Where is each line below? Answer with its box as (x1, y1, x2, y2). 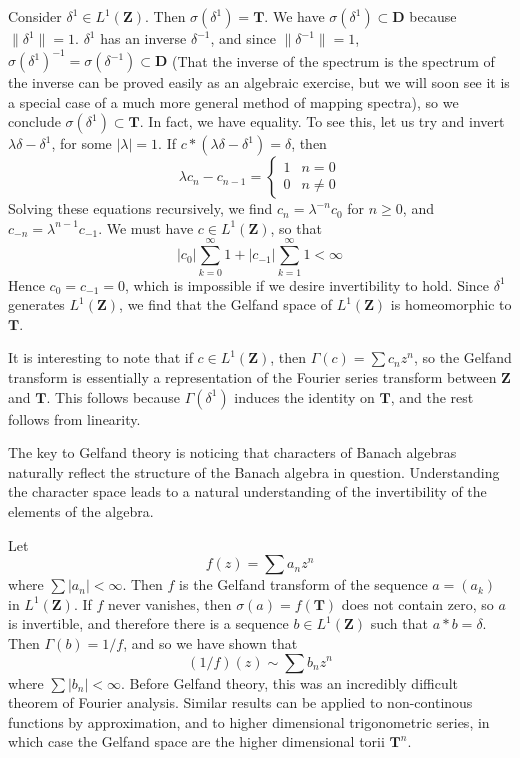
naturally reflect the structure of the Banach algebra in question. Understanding (8, 461, 500, 482)
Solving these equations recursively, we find (8, 198, 273, 219)
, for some (51, 133, 112, 154)
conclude (8, 111, 61, 132)
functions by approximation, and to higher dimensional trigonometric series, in (8, 711, 490, 732)
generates (8, 294, 65, 315)
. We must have (98, 217, 194, 238)
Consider (8, 6, 62, 26)
